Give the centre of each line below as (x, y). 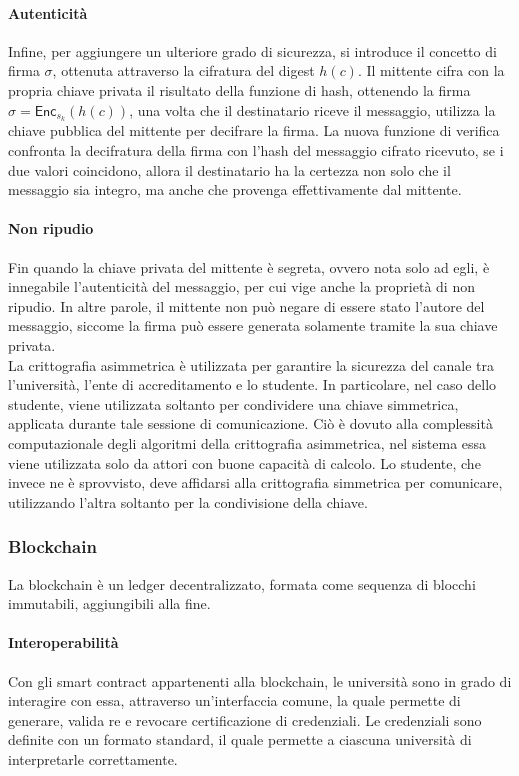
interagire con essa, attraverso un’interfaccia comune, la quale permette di (234, 700)
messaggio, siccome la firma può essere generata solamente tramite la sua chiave (253, 325)
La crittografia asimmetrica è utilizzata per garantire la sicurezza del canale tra (251, 364)
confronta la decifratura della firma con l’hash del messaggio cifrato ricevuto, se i (256, 150)
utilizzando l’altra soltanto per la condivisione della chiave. (188, 501)
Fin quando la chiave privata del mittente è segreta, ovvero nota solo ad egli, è (249, 266)
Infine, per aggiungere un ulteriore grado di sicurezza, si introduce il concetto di (252, 50)
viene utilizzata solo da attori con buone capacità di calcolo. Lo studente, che (244, 462)
